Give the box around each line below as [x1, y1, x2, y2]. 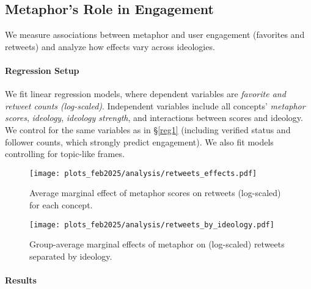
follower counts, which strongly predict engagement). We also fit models [5, 135, 274, 148]
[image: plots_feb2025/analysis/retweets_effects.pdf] [29, 169, 257, 178]
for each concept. [29, 199, 93, 211]
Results [5, 274, 37, 287]
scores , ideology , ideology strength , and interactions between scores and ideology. [5, 111, 303, 124]
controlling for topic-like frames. [5, 147, 125, 160]
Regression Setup [5, 64, 79, 76]
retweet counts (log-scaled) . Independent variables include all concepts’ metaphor [5, 99, 306, 112]
